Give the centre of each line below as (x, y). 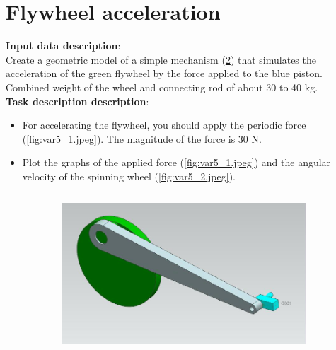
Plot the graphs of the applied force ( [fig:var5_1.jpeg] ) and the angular (176, 162)
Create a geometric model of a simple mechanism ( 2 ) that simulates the (161, 59)
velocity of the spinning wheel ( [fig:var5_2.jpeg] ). (129, 176)
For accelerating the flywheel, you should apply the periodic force (164, 125)
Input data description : (63, 46)
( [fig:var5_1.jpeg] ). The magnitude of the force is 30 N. (142, 138)
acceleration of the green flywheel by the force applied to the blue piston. (164, 73)
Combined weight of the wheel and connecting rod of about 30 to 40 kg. (162, 87)
